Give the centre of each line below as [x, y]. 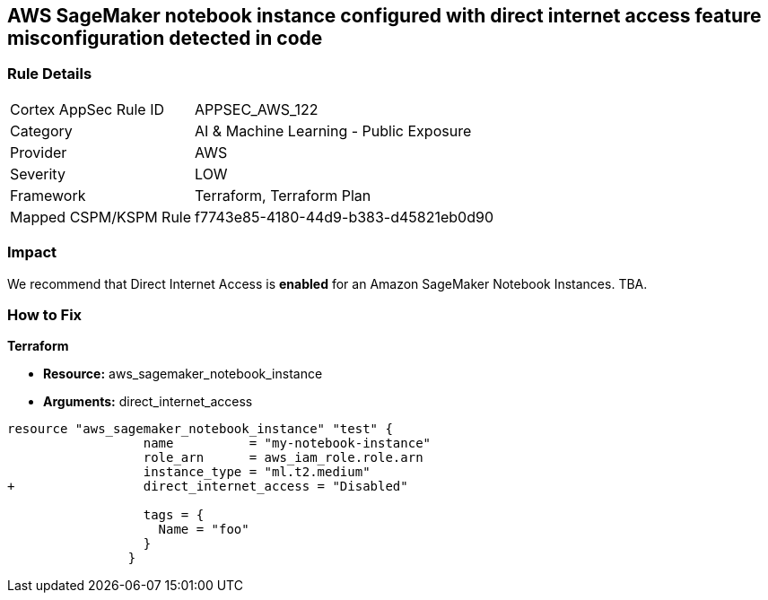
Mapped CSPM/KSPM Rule [101, 217]
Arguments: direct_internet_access [148, 402]
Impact [32, 252]
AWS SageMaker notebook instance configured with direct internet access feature [384, 16]
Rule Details [50, 74]
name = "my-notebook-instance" [287, 443]
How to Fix [45, 314]
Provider [39, 152]
